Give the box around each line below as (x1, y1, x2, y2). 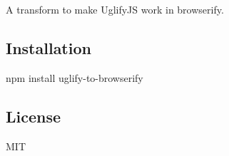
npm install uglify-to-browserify (6, 70, 143, 85)
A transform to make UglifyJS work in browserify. (6, 2, 224, 16)
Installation (6, 36, 91, 58)
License (6, 105, 61, 127)
